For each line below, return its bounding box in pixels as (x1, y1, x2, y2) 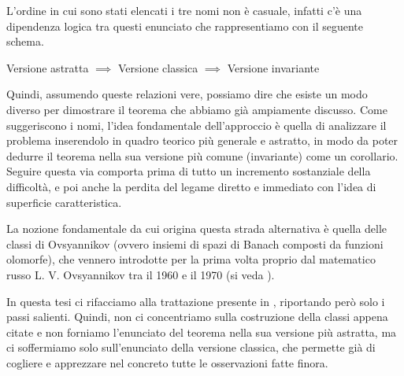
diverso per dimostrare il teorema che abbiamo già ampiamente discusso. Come (6, 101, 387, 117)
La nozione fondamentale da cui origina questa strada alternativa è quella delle (6, 220, 387, 237)
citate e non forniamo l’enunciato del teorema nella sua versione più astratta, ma (6, 323, 397, 340)
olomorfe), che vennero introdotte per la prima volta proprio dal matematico (6, 251, 376, 267)
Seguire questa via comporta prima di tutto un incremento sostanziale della (6, 163, 371, 179)
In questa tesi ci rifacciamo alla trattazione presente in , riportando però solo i (6, 293, 385, 309)
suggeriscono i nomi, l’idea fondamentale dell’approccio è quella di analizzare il (6, 116, 387, 133)
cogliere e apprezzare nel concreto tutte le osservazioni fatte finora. (6, 354, 328, 370)
